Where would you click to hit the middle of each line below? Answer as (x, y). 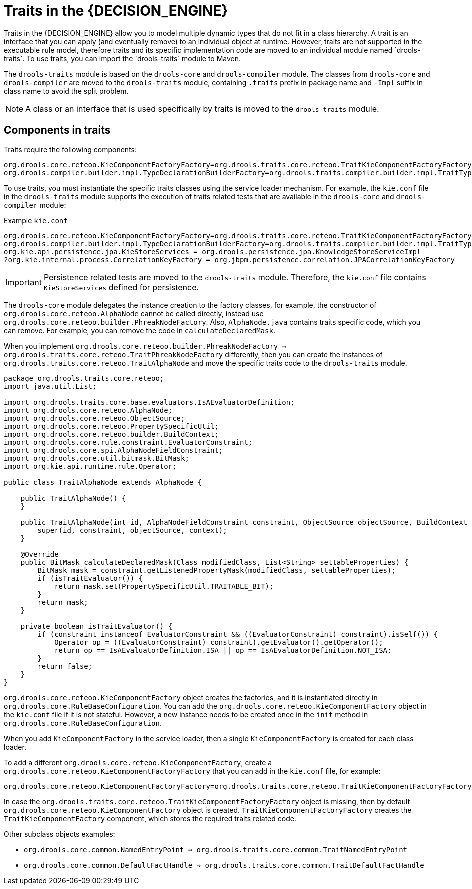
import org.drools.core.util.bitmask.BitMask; (97, 458)
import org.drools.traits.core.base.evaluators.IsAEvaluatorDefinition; (149, 402)
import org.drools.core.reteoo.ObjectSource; (95, 418)
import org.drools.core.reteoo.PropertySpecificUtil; (111, 426)
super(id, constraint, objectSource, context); (132, 530)
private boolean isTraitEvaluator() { (97, 626)
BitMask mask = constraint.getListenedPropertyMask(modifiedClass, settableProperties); (217, 570)
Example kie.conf (36, 220)
